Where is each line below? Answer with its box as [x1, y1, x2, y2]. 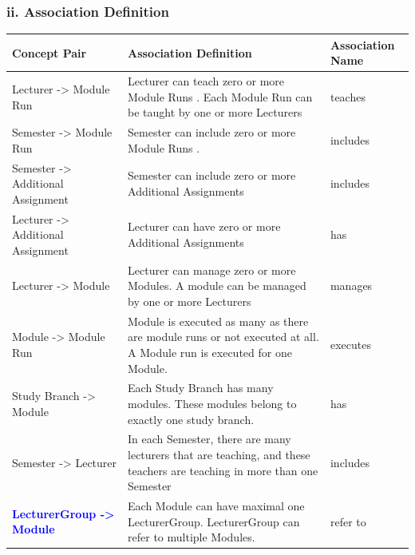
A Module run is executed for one [128, 343, 292, 360]
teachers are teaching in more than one [128, 462, 318, 478]
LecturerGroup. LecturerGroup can [128, 513, 300, 529]
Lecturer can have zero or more [128, 218, 281, 235]
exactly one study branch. [128, 410, 255, 427]
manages [330, 277, 373, 294]
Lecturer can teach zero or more [128, 73, 285, 89]
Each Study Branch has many [128, 379, 274, 396]
